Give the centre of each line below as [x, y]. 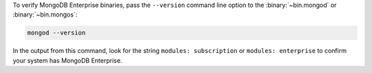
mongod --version [56, 33]
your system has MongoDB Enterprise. [68, 60]
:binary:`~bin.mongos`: [45, 14]
